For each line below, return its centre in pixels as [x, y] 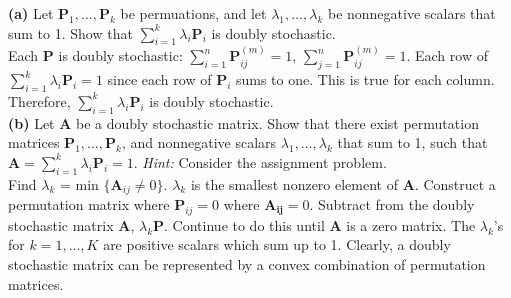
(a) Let [31, 13]
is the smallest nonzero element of [294, 183]
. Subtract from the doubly [392, 204]
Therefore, [39, 100]
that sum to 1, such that [412, 142]
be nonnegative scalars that [411, 13]
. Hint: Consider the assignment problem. [260, 161]
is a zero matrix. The [411, 224]
